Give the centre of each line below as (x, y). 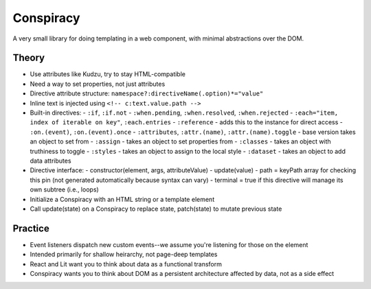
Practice (31, 228)
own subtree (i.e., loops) (64, 189)
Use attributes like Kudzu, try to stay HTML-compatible (108, 74)
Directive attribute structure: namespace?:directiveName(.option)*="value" (147, 93)
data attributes (50, 161)
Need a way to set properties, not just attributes (98, 84)
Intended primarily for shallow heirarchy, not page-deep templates (124, 255)
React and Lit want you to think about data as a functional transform (126, 264)
